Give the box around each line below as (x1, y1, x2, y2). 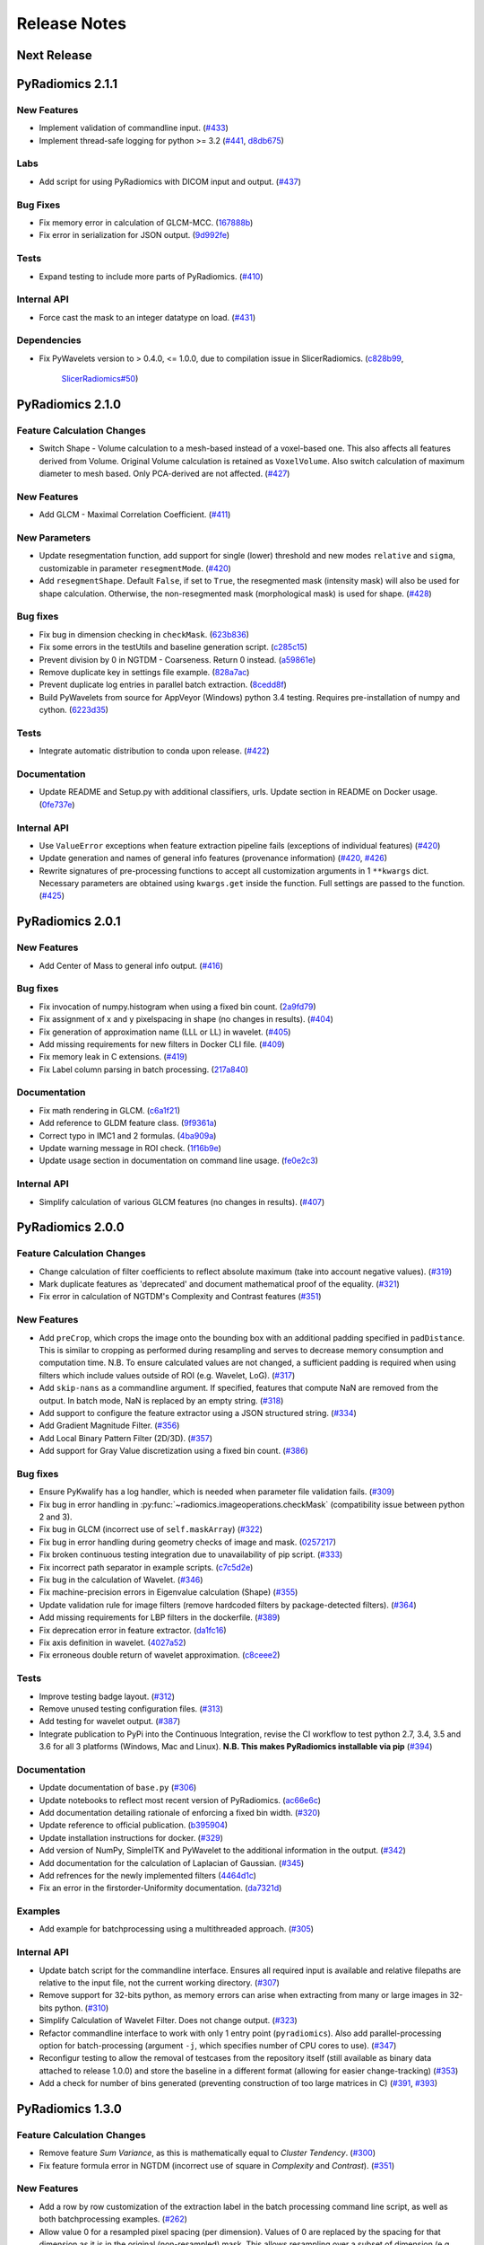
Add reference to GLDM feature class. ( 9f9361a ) (39, 1118, 217, 1129)
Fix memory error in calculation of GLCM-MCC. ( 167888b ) (39, 217, 254, 228)
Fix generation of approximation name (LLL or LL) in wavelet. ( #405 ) (39, 1026, 291, 1037)
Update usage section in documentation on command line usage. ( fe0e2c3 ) (39, 1155, 318, 1167)
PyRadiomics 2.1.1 (16, 76, 118, 92)
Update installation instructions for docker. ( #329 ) (39, 1832, 224, 1843)
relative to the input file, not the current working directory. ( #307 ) (39, 1977, 280, 1988)
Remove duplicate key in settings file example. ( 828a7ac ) (39, 666, 250, 677)
